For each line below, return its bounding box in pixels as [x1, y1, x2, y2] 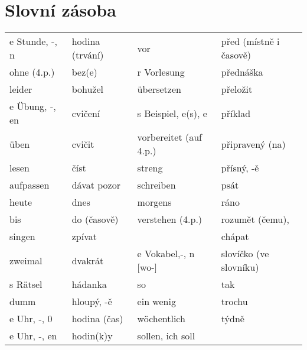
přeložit [221, 82, 253, 96]
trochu [221, 294, 248, 309]
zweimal [9, 253, 43, 267]
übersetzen [137, 82, 181, 96]
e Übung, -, [9, 99, 56, 114]
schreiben [137, 178, 176, 192]
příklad [221, 106, 251, 120]
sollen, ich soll [137, 329, 195, 343]
